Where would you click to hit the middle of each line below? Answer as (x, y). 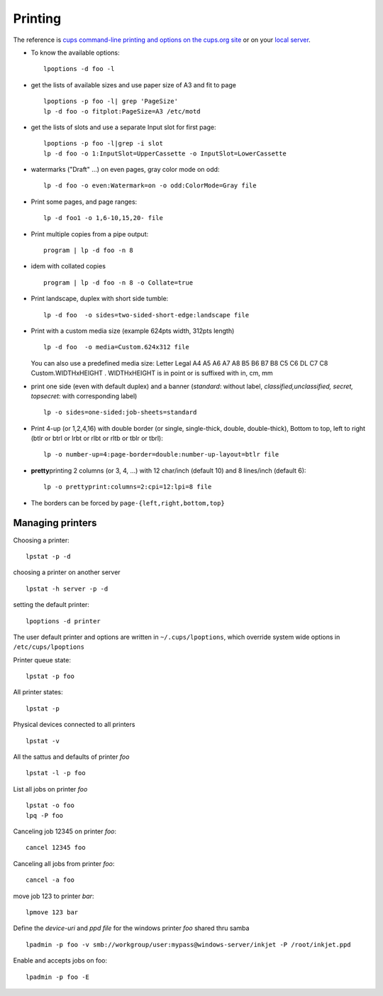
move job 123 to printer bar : (54, 896)
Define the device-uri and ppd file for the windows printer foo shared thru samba (131, 928)
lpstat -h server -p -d (67, 589)
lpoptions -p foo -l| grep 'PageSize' (111, 102)
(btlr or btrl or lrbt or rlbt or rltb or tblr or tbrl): (97, 438)
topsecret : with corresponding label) (84, 396)
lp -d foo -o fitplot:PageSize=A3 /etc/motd (122, 111)
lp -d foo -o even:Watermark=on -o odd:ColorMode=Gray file (150, 186)
